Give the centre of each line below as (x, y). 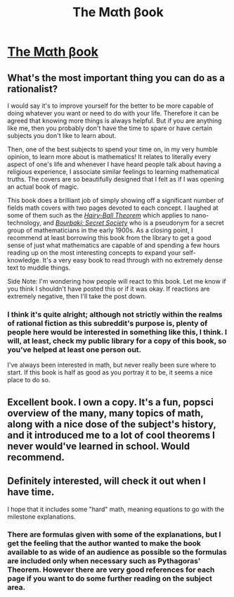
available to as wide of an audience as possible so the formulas (117, 552)
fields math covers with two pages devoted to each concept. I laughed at (113, 208)
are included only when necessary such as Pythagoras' (104, 561)
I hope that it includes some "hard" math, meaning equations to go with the (116, 509)
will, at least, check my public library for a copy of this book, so (117, 341)
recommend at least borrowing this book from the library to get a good (110, 238)
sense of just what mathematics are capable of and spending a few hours (113, 245)
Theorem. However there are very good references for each (111, 570)
